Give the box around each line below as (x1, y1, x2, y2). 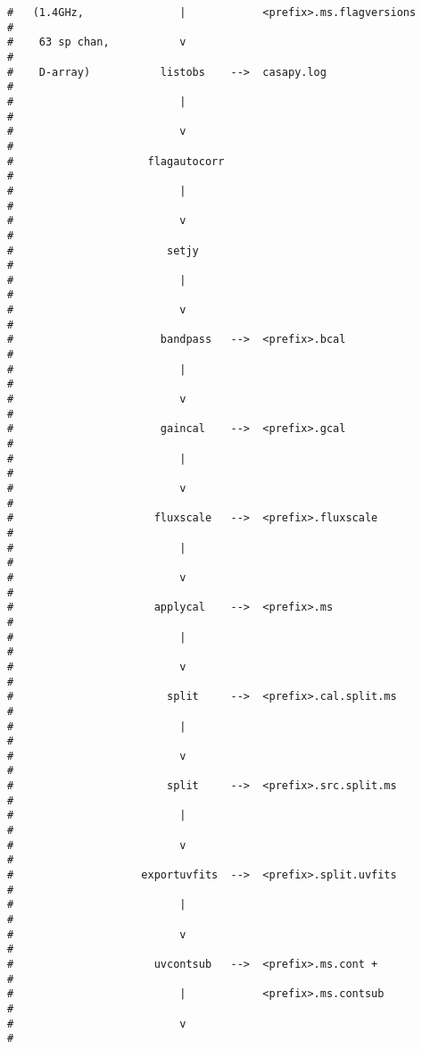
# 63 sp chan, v (7, 36, 186, 49)
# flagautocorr (7, 154, 225, 168)
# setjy (7, 244, 199, 257)
